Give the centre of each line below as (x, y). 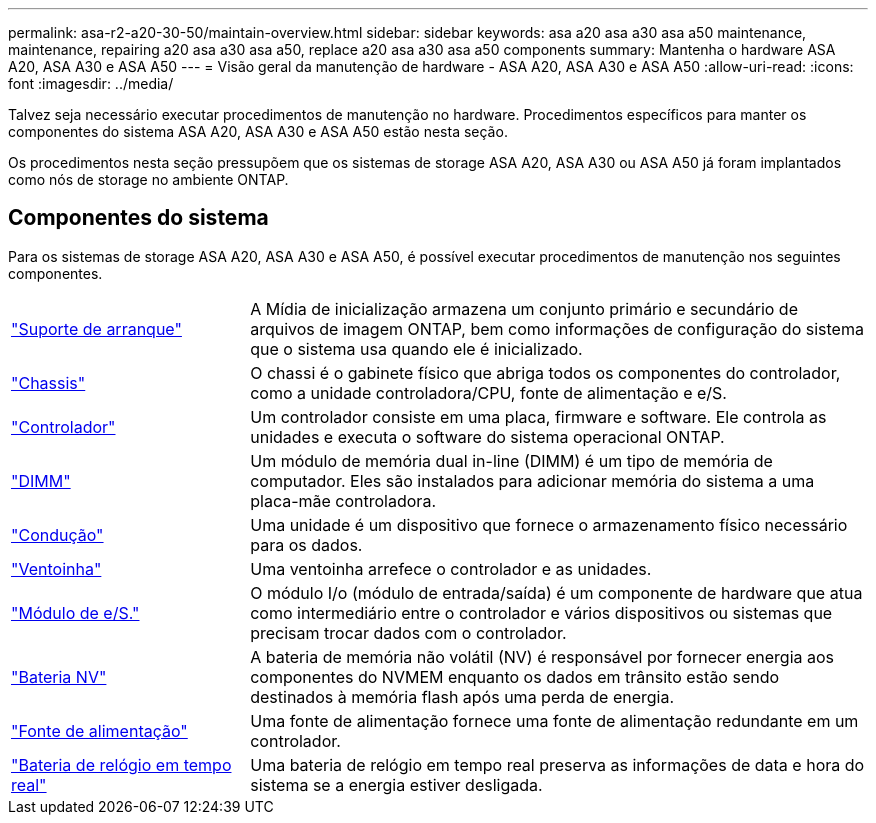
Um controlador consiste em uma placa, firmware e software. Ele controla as (538, 416)
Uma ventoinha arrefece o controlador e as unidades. (451, 568)
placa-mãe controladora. (343, 500)
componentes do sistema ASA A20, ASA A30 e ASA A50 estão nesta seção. (258, 131)
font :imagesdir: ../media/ (91, 83)
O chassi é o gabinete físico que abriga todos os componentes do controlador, (545, 372)
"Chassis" (48, 382)
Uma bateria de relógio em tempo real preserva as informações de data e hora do (557, 764)
